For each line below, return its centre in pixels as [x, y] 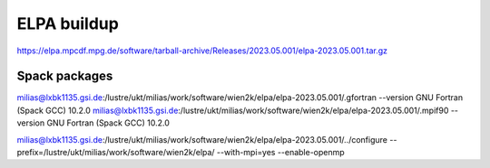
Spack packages [65, 76]
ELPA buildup [68, 23]
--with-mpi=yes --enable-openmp [280, 153]
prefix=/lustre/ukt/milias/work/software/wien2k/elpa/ [116, 153]
